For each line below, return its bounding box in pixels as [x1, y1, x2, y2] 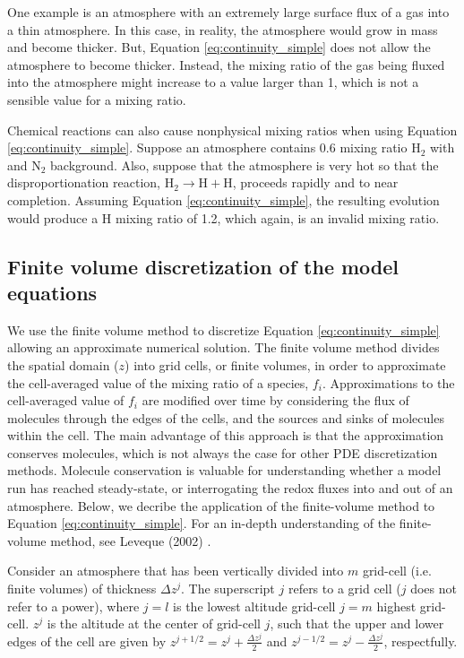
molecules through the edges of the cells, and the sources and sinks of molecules [7, 408, 444, 427]
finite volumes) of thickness [7, 579, 157, 598]
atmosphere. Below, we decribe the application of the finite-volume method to [7, 496, 435, 515]
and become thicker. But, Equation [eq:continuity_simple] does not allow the [7, 38, 431, 56]
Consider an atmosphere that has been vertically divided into [7, 561, 344, 580]
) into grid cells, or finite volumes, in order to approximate [125, 355, 446, 374]
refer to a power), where [7, 596, 140, 615]
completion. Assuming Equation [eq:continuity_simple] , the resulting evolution [7, 190, 440, 209]
